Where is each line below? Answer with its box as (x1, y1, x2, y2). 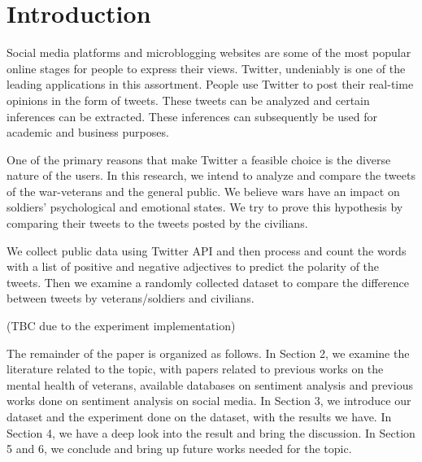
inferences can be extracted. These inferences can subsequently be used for (7, 107, 377, 124)
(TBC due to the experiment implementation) (7, 317, 236, 334)
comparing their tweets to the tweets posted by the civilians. (7, 215, 308, 232)
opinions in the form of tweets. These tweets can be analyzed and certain (7, 91, 370, 108)
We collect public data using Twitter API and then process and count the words (7, 242, 407, 259)
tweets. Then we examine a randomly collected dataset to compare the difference (7, 273, 409, 290)
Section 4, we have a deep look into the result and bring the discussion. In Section (7, 424, 415, 441)
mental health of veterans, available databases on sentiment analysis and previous (7, 376, 413, 393)
